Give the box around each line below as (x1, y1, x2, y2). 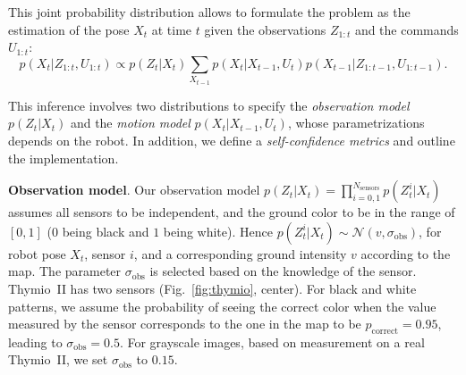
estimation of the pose (8, 20, 130, 38)
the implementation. (8, 148, 119, 167)
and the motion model (70, 113, 191, 132)
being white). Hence (163, 221, 273, 240)
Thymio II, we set (8, 350, 108, 369)
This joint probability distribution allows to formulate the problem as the (8, 3, 411, 21)
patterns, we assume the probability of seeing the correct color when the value (8, 296, 436, 315)
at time (151, 20, 192, 38)
